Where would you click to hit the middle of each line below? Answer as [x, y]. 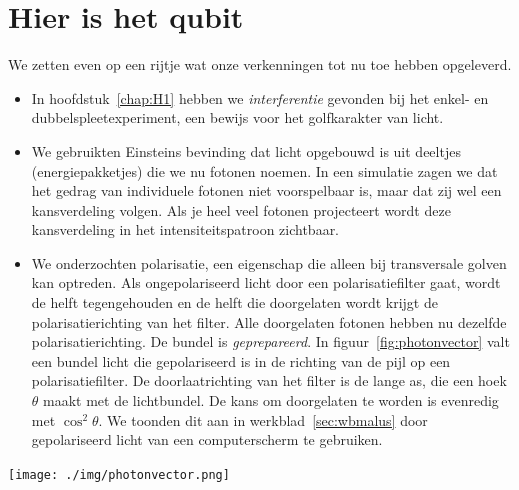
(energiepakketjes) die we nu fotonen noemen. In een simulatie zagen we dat [264, 170]
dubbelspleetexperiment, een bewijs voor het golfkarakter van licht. [237, 117]
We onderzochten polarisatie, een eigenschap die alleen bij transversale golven [269, 262]
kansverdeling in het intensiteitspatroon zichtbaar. [185, 229]
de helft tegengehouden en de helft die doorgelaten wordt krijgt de [234, 302]
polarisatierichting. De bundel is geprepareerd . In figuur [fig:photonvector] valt [270, 341]
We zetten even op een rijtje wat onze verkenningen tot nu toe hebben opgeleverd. [260, 64]
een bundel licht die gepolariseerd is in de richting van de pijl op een [241, 360]
